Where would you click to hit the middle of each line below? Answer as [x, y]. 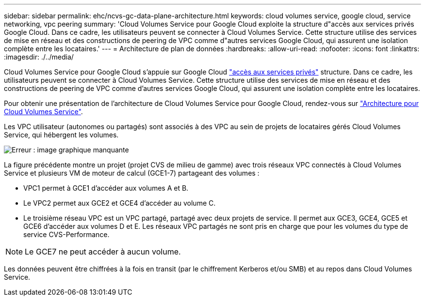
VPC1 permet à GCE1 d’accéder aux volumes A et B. [106, 188]
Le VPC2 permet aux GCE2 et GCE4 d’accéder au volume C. [120, 203]
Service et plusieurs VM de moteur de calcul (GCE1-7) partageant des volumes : [132, 173]
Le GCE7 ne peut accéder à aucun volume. [103, 252]
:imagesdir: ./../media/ [39, 57]
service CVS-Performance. [66, 234]
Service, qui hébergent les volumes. [61, 135]
